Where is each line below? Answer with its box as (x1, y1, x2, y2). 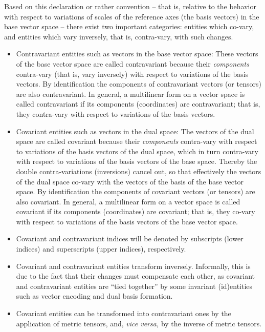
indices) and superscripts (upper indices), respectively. (16, 243, 186, 254)
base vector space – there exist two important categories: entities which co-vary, (4, 21, 254, 32)
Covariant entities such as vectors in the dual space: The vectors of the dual (16, 126, 254, 136)
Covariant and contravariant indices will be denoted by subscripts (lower (16, 233, 244, 244)
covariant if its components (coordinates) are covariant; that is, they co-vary (16, 206, 255, 217)
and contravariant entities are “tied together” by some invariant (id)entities (16, 280, 253, 291)
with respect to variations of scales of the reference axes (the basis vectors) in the (4, 11, 259, 22)
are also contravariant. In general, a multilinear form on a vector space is (16, 88, 245, 99)
